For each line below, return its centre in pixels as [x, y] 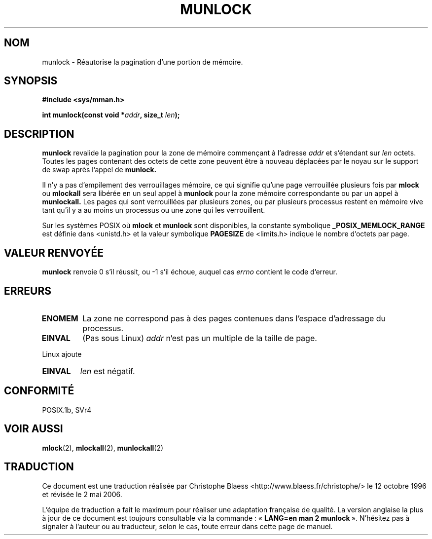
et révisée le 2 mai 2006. [82, 494]
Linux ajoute [62, 354]
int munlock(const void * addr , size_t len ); [111, 115]
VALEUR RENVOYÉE [54, 253]
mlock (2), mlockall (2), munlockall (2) [103, 448]
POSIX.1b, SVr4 [67, 410]
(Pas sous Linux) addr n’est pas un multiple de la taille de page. [200, 338]
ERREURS [28, 291]
